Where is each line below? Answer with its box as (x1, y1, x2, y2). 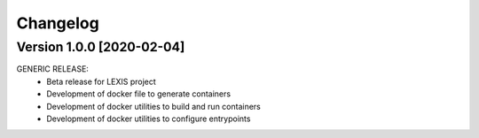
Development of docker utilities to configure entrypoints (46, 113, 251, 124)
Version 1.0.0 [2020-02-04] (16, 39, 185, 55)
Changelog (16, 13, 99, 33)
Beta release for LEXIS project (46, 76, 157, 87)
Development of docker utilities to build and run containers (46, 101, 262, 111)
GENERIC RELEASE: (16, 64, 89, 74)
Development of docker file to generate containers (46, 88, 231, 99)
